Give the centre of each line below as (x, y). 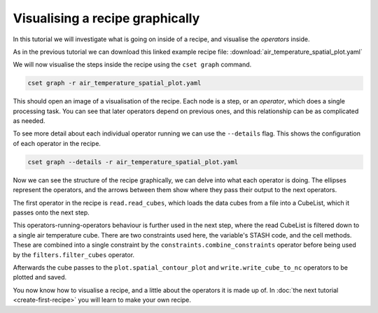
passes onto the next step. (51, 212)
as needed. (29, 121)
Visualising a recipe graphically (106, 18)
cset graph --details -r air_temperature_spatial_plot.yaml (133, 162)
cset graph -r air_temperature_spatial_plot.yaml (114, 83)
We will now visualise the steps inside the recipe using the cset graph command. (132, 65)
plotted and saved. (40, 277)
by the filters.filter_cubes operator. (74, 254)
